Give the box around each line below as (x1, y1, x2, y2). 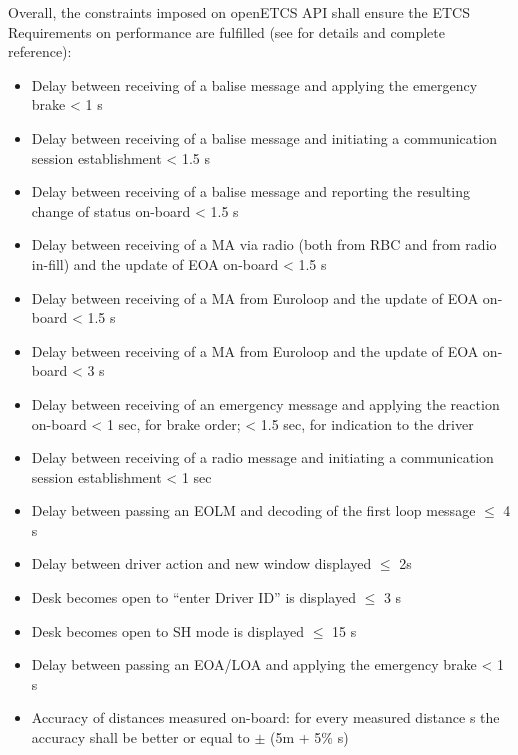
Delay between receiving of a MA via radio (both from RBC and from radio (31, 234, 497, 255)
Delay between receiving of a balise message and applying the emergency (31, 74, 478, 95)
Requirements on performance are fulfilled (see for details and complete (8, 21, 445, 42)
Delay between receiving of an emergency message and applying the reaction (31, 393, 500, 414)
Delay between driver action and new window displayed (31, 553, 372, 574)
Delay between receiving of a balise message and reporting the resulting (31, 181, 470, 202)
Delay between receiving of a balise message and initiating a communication (31, 127, 497, 148)
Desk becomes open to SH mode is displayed (31, 620, 305, 641)
